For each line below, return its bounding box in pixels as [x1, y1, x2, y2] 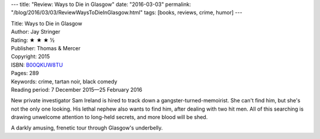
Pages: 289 [11, 70, 39, 77]
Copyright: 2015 [11, 53, 50, 60]
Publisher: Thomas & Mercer [11, 44, 81, 51]
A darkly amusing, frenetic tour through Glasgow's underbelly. [11, 124, 163, 131]
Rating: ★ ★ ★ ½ [11, 36, 55, 44]
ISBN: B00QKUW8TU [11, 61, 63, 68]
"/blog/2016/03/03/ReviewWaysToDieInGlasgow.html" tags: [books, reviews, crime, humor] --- [11, 9, 242, 16]
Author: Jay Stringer [11, 28, 60, 35]
